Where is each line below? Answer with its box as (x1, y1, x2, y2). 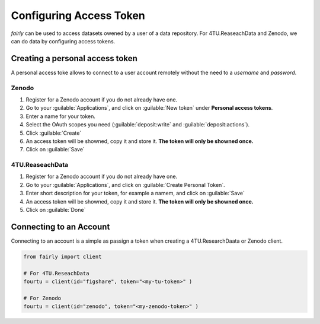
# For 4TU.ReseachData (23, 270, 89, 277)
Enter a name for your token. (25, 113, 96, 120)
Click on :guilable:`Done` (25, 207, 86, 214)
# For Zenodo (23, 294, 62, 301)
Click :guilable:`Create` (25, 129, 82, 136)
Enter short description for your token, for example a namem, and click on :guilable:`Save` (25, 190, 245, 197)
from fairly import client (23, 253, 102, 260)
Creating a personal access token (11, 53, 137, 63)
